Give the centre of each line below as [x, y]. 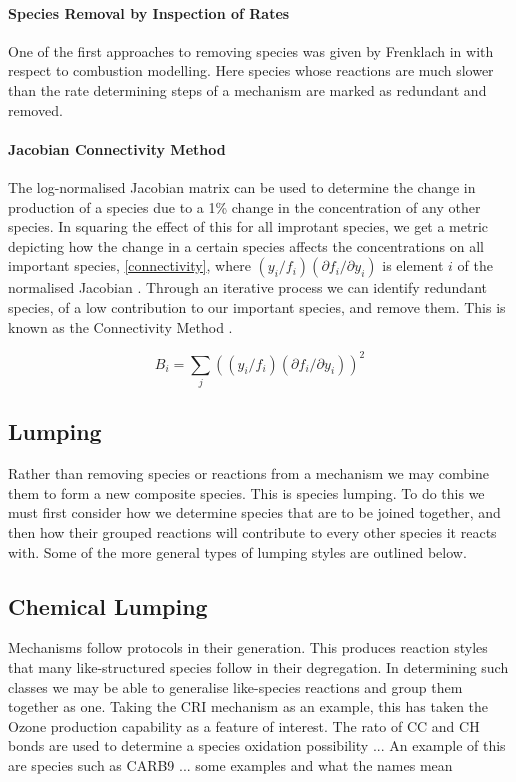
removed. [35, 109]
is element [413, 265]
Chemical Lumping [108, 605]
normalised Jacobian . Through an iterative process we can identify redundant [247, 287]
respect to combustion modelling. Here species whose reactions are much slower [251, 70]
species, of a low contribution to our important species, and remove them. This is [257, 306]
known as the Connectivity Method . [120, 326]
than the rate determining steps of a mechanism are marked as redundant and [247, 89]
